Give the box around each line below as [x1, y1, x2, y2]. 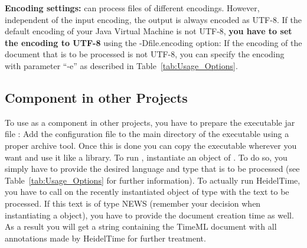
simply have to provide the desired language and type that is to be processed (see [5, 162, 300, 175]
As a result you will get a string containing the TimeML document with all [5, 220, 277, 233]
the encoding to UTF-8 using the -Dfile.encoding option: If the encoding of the [5, 36, 302, 48]
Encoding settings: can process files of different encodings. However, [5, 2, 260, 14]
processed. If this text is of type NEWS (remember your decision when [5, 197, 261, 209]
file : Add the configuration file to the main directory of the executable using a [5, 128, 289, 140]
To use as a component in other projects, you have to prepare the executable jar [5, 116, 295, 128]
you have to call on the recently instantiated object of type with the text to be [5, 185, 289, 198]
